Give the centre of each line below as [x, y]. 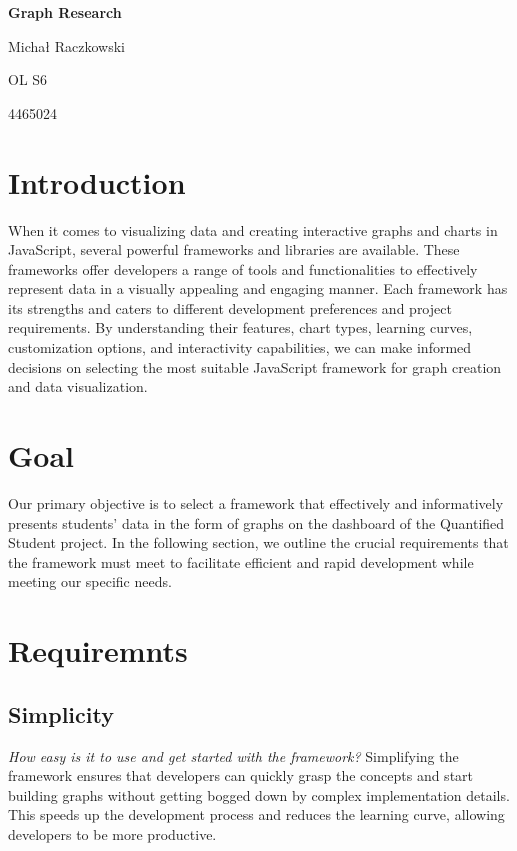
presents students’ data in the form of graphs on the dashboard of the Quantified [256, 522]
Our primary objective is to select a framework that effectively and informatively [256, 502]
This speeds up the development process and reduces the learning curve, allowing [256, 814]
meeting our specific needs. [90, 581]
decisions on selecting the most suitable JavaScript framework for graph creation [255, 366]
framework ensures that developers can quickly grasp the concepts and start [241, 775]
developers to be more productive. [112, 833]
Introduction [97, 181]
